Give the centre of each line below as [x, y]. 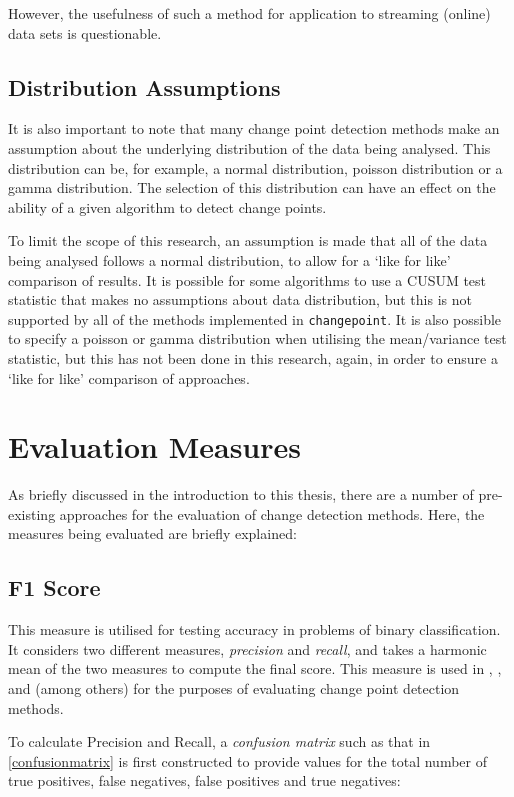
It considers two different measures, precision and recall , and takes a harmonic [247, 648]
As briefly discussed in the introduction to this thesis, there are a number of [241, 494]
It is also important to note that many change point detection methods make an [254, 128]
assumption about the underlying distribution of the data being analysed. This [249, 147]
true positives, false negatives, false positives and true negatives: [204, 780]
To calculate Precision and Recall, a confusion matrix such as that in [219, 741]
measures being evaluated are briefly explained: [152, 533]
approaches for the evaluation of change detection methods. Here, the [272, 513]
